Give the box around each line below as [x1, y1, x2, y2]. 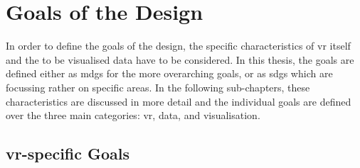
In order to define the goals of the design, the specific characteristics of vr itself [6, 38, 351, 53]
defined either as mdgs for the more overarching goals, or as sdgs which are [6, 66, 333, 81]
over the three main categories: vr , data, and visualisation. [6, 108, 260, 123]
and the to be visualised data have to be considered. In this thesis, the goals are [6, 52, 354, 67]
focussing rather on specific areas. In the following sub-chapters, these [6, 79, 310, 94]
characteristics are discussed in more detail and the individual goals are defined [6, 94, 351, 108]
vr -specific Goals [6, 142, 130, 164]
